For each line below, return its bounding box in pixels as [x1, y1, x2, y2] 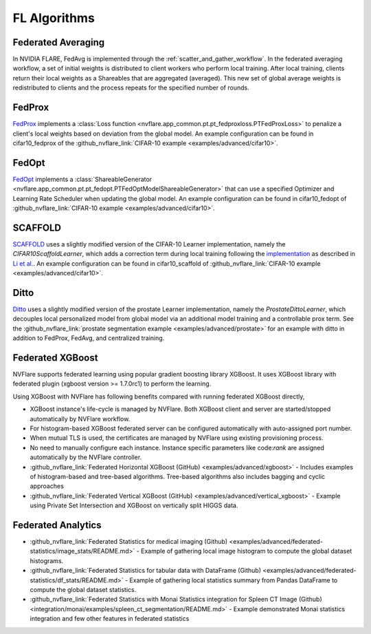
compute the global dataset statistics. [30, 586, 137, 593]
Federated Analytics [12, 519, 102, 531]
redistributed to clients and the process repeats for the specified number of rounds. [12, 83, 250, 92]
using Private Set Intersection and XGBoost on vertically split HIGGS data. [30, 501, 238, 509]
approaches [30, 482, 65, 490]
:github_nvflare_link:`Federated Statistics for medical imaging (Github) [30, 538, 228, 546]
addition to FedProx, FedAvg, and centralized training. [12, 334, 165, 342]
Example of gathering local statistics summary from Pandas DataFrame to [129, 575, 338, 584]
